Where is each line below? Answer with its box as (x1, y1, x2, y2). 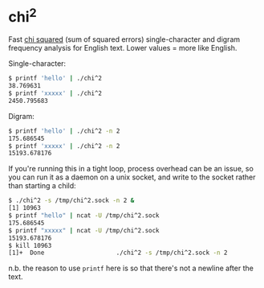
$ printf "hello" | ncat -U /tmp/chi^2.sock (8, 212, 160, 220)
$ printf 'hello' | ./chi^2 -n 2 (8, 126, 120, 135)
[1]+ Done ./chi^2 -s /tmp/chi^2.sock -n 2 (8, 249, 228, 257)
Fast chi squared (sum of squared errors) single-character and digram (8, 35, 241, 44)
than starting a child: (8, 181, 76, 191)
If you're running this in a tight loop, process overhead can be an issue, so (8, 164, 254, 174)
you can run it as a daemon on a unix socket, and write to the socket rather (8, 172, 256, 182)
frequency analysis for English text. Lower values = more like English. (8, 43, 238, 53)
